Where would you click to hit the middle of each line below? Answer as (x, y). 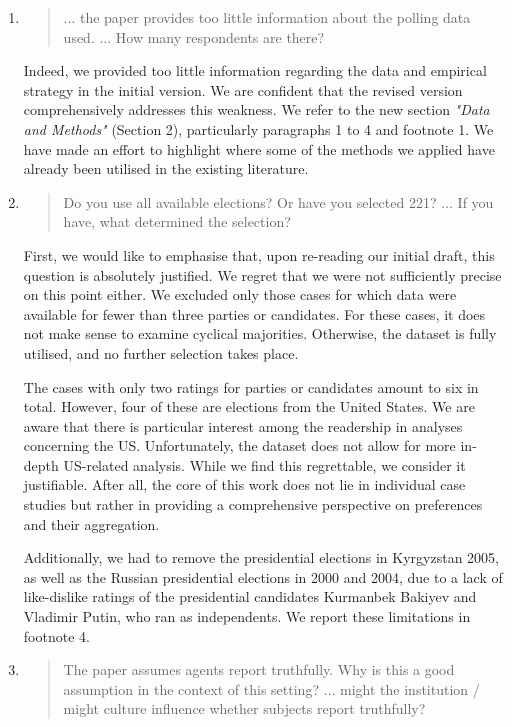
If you (475, 201)
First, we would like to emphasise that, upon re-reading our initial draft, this (259, 254)
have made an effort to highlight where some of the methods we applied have (259, 148)
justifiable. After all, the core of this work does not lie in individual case (244, 484)
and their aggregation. (91, 523)
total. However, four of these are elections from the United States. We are (249, 406)
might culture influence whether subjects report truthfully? (244, 708)
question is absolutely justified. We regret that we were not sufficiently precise (262, 274)
